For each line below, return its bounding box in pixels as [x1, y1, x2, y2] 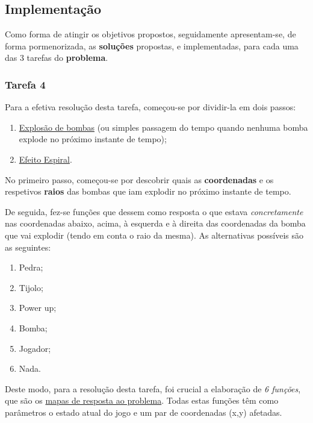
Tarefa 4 [5, 77, 46, 92]
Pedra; [19, 261, 43, 274]
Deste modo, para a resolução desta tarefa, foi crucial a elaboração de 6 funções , [5, 382, 301, 395]
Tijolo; [19, 281, 43, 293]
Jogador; [19, 342, 51, 354]
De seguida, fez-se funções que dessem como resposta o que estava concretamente [5, 205, 303, 218]
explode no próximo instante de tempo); [19, 133, 167, 145]
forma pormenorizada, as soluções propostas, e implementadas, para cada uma [5, 39, 299, 52]
